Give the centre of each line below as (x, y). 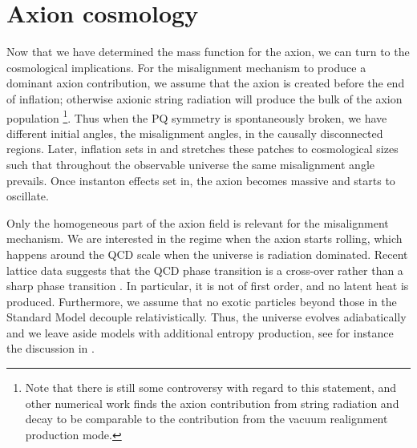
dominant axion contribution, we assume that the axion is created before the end (206, 83)
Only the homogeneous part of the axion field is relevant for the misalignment (198, 222)
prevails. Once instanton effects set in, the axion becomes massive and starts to (201, 180)
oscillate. (28, 196)
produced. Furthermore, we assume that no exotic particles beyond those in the (202, 301)
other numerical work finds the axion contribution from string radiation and (212, 403)
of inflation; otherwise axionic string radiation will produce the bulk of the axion (204, 98)
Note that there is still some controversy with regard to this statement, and (211, 387)
